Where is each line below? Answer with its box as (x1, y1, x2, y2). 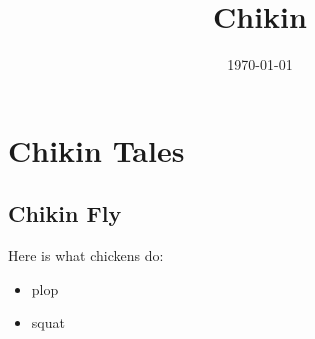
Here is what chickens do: (8, 245, 164, 266)
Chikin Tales (8, 129, 185, 170)
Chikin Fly (8, 198, 122, 229)
